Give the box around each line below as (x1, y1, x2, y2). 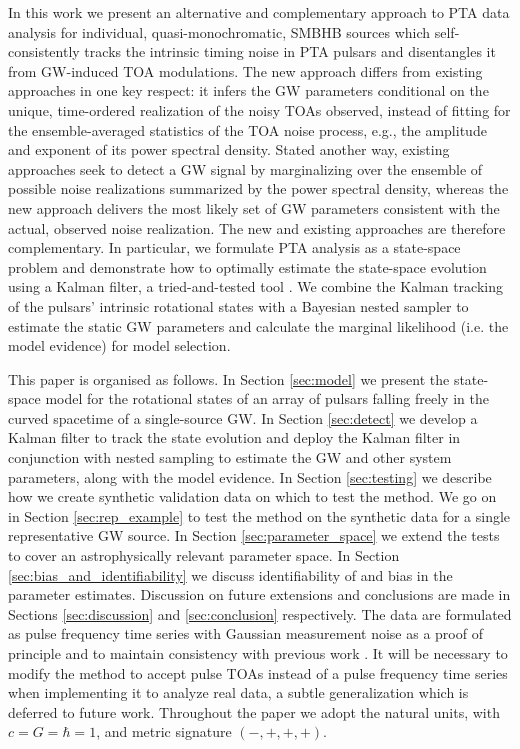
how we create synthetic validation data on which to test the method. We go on (8, 486, 497, 507)
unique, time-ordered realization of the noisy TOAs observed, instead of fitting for (8, 99, 511, 120)
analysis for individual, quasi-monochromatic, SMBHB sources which (8, 21, 431, 42)
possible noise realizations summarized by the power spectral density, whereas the (8, 178, 509, 199)
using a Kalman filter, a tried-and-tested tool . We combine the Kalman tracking (8, 276, 503, 297)
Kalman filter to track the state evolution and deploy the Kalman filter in (8, 427, 461, 448)
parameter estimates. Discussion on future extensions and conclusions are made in (8, 584, 511, 605)
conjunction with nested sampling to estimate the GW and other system (8, 447, 452, 468)
